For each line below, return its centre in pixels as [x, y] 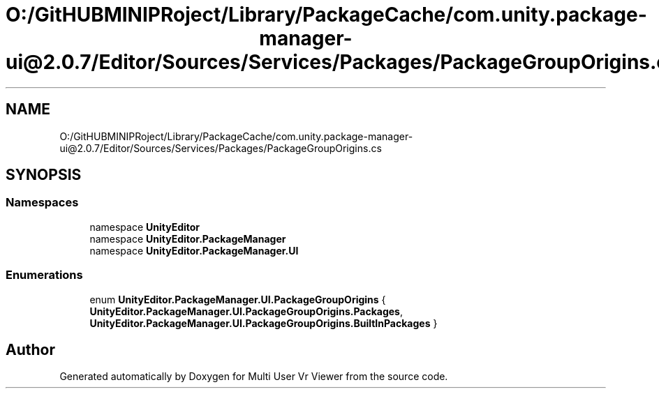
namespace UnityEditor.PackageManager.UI [194, 250]
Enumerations [44, 275]
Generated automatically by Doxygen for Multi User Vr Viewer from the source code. [254, 377]
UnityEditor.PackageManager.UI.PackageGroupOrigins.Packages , [246, 311]
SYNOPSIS [44, 175]
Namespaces [42, 203]
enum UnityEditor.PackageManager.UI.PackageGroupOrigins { [238, 299]
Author [30, 349]
